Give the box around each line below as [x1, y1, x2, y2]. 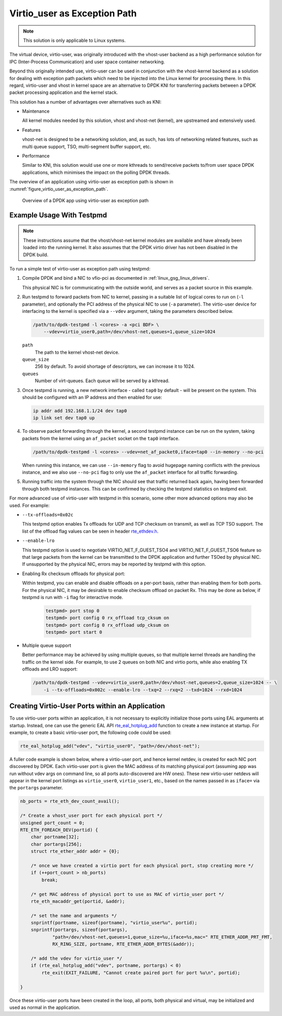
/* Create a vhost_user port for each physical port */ [20, 813, 163, 819]
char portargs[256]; [31, 841, 82, 847]
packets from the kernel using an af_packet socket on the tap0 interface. [22, 435, 180, 441]
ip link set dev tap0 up [33, 415, 95, 421]
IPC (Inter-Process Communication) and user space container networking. [9, 59, 165, 65]
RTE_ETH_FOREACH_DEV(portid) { [20, 827, 99, 833]
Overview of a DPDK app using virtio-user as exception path [22, 197, 149, 204]
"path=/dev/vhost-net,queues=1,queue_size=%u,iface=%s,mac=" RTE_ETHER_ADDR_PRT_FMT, [52, 934, 272, 940]
